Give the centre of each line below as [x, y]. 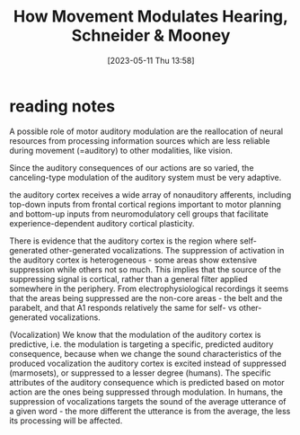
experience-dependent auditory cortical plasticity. [102, 223]
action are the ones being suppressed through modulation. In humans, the [146, 392]
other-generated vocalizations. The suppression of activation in [167, 250]
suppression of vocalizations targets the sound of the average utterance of [148, 401]
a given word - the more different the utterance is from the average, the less [150, 411]
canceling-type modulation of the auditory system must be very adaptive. [146, 177]
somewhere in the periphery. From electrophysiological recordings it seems [149, 289]
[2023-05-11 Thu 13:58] [151, 60]
